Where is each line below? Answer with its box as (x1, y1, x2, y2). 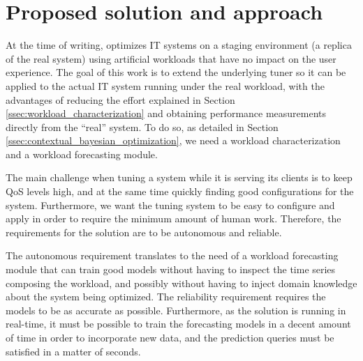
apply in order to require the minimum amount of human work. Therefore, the (6, 211, 341, 226)
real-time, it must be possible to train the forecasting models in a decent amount (6, 316, 351, 331)
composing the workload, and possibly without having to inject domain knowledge (6, 275, 357, 290)
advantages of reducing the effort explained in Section (6, 92, 235, 107)
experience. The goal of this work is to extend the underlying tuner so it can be (6, 65, 346, 79)
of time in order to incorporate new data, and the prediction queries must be (6, 330, 334, 344)
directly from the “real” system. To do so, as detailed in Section (6, 119, 279, 134)
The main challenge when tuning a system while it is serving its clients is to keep (6, 170, 353, 185)
